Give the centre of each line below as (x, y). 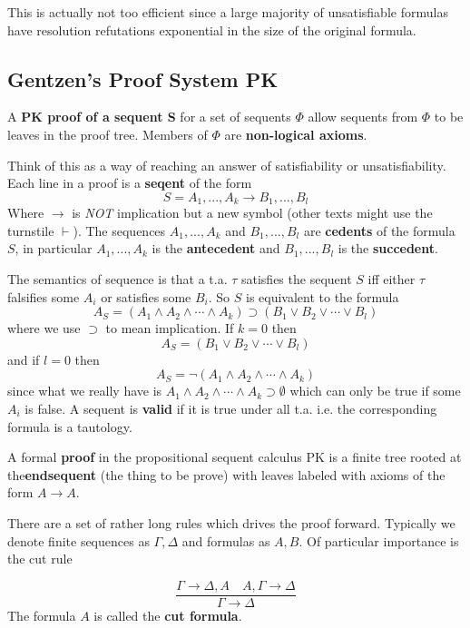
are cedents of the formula (379, 230)
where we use (44, 328)
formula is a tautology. (70, 426)
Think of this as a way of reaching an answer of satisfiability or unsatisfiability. (227, 165)
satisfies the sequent (296, 279)
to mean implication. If (170, 328)
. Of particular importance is (379, 540)
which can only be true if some (375, 391)
